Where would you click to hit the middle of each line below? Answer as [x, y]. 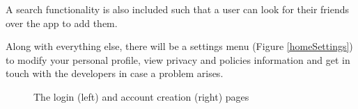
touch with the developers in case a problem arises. [115, 73]
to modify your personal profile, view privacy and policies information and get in [178, 59]
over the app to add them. [62, 23]
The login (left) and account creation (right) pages [141, 96]
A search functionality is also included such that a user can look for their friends [178, 9]
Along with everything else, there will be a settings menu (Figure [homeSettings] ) [179, 46]
